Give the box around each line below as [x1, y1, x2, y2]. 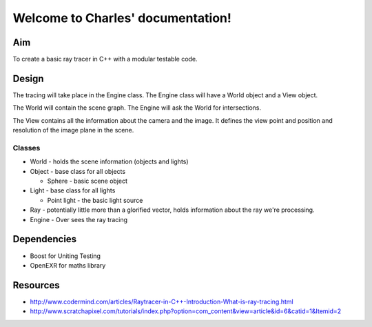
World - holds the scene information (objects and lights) [30, 157, 189, 166]
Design [12, 72, 44, 84]
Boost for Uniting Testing [30, 252, 101, 260]
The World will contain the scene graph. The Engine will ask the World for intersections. [12, 103, 262, 112]
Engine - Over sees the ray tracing [30, 215, 127, 224]
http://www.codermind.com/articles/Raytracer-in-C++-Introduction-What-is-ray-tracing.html [30, 297, 293, 306]
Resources [12, 279, 60, 291]
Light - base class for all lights [30, 186, 116, 195]
